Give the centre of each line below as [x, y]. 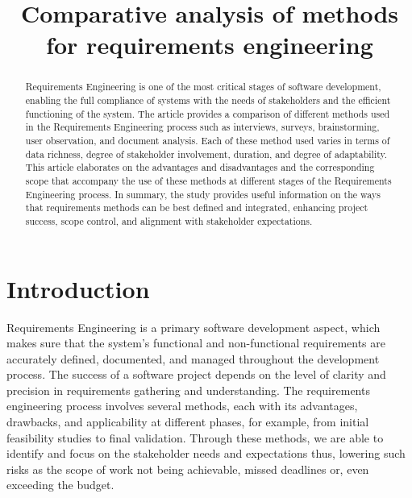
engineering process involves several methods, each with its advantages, [182, 406]
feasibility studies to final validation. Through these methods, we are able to [195, 437]
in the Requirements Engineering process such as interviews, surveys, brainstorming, [202, 127]
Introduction [78, 288]
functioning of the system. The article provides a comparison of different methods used [208, 113]
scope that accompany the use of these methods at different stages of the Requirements [208, 180]
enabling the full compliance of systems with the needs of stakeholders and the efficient [208, 100]
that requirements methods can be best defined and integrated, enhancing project [197, 207]
